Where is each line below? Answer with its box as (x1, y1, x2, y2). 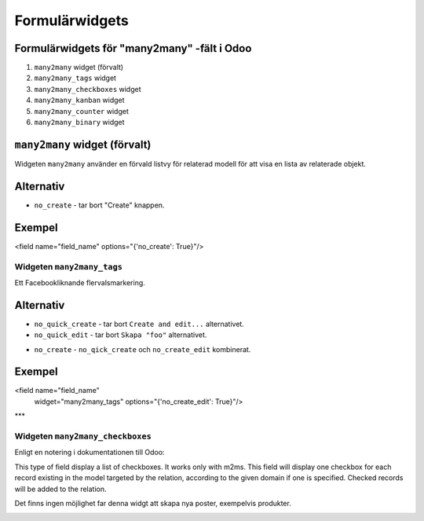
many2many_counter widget (34, 106, 129, 116)
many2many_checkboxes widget (34, 84, 141, 94)
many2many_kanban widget (34, 95, 125, 105)
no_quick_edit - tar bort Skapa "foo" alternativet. (34, 330, 207, 339)
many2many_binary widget (34, 118, 125, 127)
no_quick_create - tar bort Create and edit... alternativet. (34, 319, 245, 328)
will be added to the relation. (14, 484, 107, 493)
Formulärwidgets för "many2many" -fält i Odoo (14, 42, 252, 55)
